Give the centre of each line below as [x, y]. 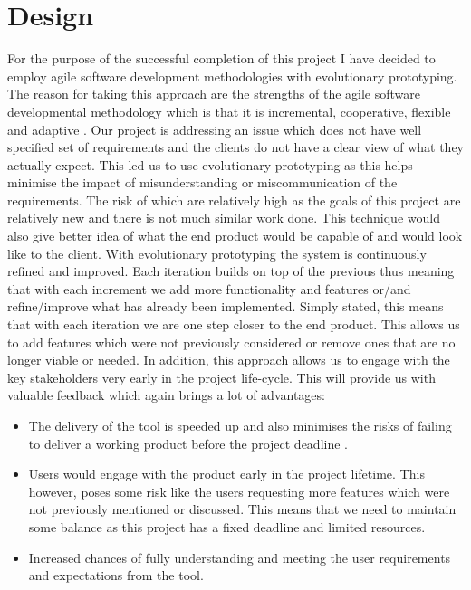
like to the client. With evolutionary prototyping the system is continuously [217, 253]
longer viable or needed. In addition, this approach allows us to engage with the [229, 360]
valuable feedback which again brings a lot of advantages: [166, 395]
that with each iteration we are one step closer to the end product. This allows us [234, 324]
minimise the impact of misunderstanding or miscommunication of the [202, 182]
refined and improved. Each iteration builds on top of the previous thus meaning [231, 271]
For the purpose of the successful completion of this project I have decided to [221, 58]
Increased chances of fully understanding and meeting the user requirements [240, 557]
